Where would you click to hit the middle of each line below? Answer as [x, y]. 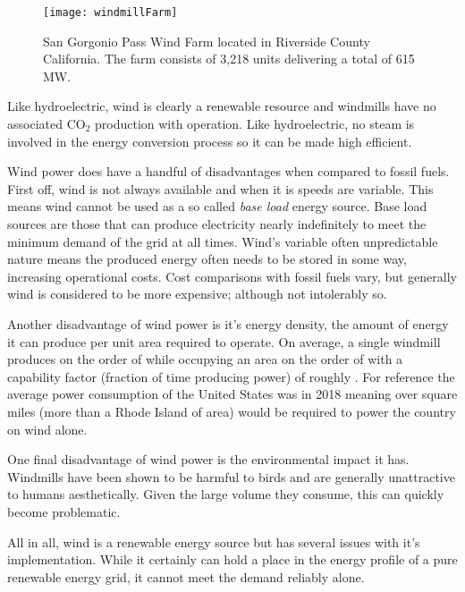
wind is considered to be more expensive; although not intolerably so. [197, 294]
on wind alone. [47, 429]
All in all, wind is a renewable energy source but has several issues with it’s [214, 541]
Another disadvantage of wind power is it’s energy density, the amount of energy [228, 323]
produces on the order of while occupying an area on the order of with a [205, 359]
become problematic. [64, 511]
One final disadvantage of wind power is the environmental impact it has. [208, 459]
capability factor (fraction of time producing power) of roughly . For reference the [231, 376]
